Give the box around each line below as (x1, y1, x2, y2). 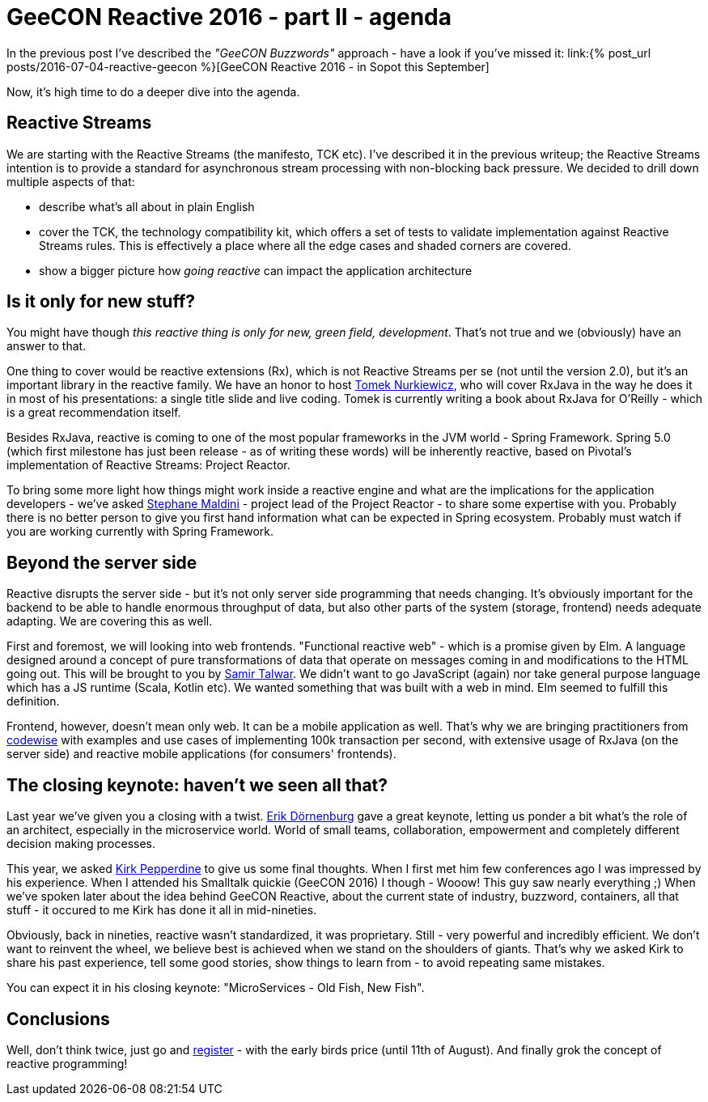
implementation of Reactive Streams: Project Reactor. (6, 458, 290, 473)
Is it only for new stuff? (6, 291, 196, 312)
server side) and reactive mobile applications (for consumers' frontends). (6, 747, 396, 761)
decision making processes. (6, 837, 156, 851)
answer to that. (6, 339, 87, 354)
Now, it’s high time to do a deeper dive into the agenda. (6, 84, 300, 99)
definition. (6, 694, 60, 709)
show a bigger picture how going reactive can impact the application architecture (39, 263, 473, 278)
